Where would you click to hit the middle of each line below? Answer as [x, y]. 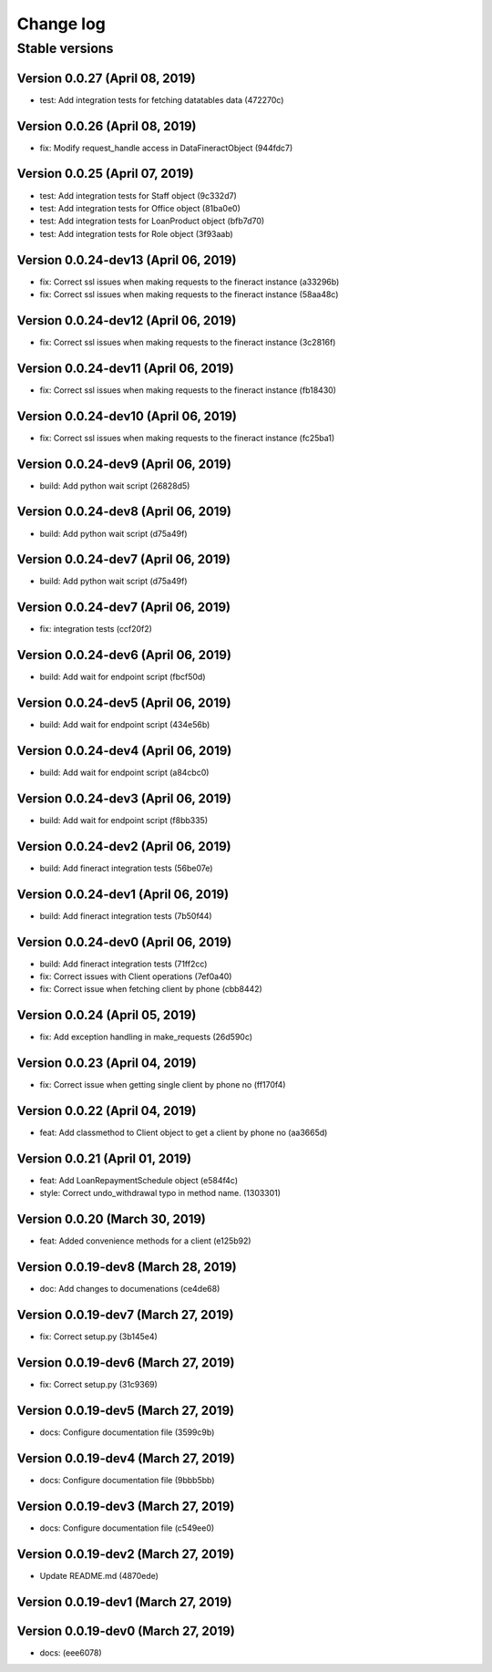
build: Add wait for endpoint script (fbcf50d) [123, 677]
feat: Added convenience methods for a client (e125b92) [145, 1241]
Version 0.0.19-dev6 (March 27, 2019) [126, 1363]
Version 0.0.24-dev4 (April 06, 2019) [124, 751]
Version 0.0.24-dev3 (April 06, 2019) [124, 798]
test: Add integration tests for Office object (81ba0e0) [140, 208]
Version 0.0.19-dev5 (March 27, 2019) [126, 1410]
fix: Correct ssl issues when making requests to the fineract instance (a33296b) [190, 282]
